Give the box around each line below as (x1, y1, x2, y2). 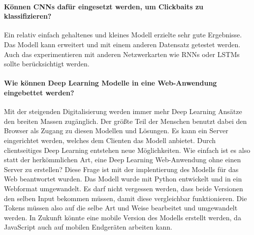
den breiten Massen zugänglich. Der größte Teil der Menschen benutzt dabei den (4, 116, 247, 126)
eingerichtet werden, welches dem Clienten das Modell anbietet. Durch (4, 135, 216, 145)
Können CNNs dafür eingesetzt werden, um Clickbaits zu (4, 1, 204, 11)
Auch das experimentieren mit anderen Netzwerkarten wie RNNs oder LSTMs (4, 49, 240, 59)
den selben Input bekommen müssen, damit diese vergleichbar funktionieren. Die (4, 193, 247, 203)
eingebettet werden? (4, 87, 74, 97)
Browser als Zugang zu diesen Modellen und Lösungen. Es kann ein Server (4, 125, 228, 136)
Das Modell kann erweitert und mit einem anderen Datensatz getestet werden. (4, 39, 241, 49)
